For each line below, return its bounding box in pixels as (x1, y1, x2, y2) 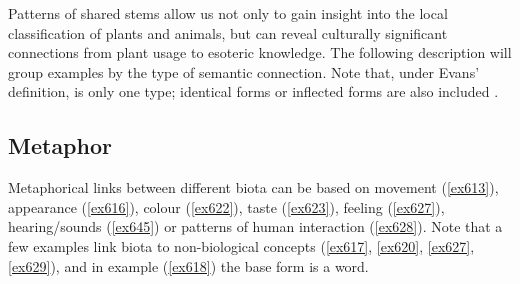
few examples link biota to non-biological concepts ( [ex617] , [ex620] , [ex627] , (8, 235, 475, 256)
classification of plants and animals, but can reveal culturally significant (8, 22, 448, 43)
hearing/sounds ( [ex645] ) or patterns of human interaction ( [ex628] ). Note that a (8, 216, 503, 237)
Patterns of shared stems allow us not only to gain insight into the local (8, 3, 448, 23)
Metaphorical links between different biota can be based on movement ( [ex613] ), (8, 177, 499, 198)
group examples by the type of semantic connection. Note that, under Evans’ (8, 61, 480, 82)
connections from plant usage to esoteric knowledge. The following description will (8, 42, 512, 63)
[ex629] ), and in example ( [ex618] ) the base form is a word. (8, 255, 369, 276)
